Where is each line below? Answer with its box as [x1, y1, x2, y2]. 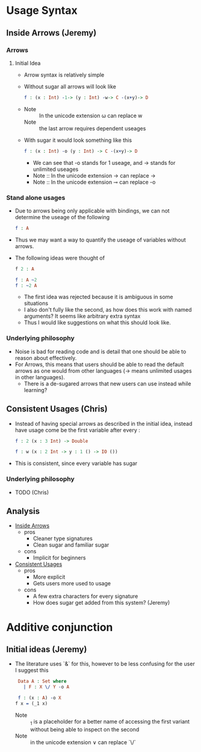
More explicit [32, 573, 66, 580]
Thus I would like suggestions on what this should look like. [23, 319, 172, 326]
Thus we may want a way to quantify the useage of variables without [14, 236, 187, 243]
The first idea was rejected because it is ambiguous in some [23, 294, 173, 301]
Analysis [6, 506, 40, 516]
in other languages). [14, 373, 65, 381]
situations [23, 300, 49, 307]
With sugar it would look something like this [23, 137, 132, 144]
